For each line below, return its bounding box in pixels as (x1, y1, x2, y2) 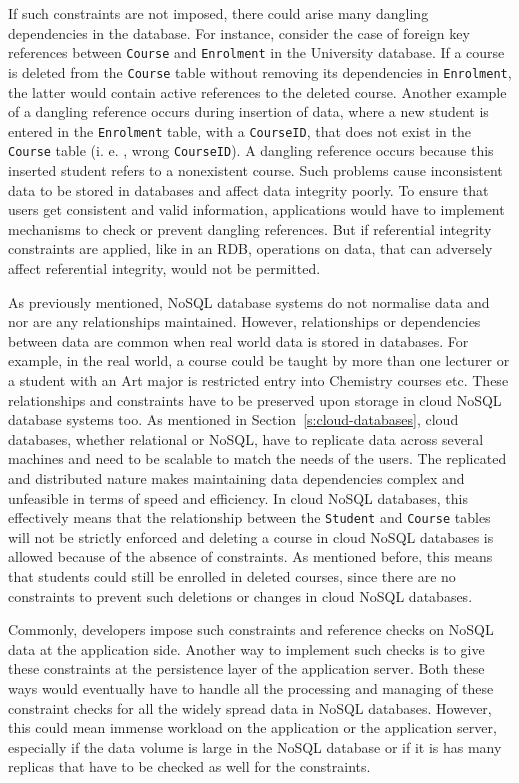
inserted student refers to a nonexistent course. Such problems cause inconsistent (8, 160, 503, 180)
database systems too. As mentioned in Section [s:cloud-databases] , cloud (8, 409, 459, 430)
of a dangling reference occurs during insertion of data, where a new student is (8, 101, 489, 122)
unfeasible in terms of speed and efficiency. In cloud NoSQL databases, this (8, 487, 468, 508)
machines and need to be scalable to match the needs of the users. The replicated (8, 448, 507, 469)
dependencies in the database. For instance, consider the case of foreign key (8, 22, 470, 43)
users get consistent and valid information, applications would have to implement (8, 199, 505, 220)
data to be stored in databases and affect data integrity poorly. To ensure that (8, 179, 489, 200)
